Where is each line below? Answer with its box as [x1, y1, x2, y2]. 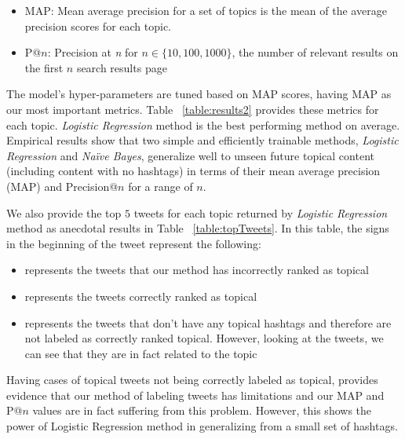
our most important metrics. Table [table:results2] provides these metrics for [6, 101, 379, 117]
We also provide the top [6, 204, 122, 221]
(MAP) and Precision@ [6, 177, 119, 194]
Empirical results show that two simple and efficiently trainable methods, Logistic [6, 132, 399, 148]
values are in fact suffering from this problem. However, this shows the [32, 402, 372, 419]
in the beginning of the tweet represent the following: [6, 235, 261, 251]
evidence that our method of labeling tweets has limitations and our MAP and [6, 386, 385, 403]
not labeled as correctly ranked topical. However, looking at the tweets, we [24, 330, 384, 346]
